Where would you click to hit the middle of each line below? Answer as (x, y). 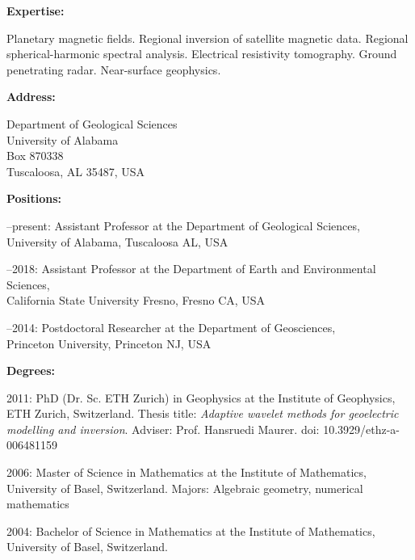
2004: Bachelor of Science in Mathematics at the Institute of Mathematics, (191, 531)
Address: (31, 97)
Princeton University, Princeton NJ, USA (109, 343)
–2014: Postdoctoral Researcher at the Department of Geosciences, (171, 327)
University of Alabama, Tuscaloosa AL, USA (117, 241)
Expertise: (36, 11)
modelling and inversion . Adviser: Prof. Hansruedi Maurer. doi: (163, 429)
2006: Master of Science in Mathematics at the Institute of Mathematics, (187, 472)
